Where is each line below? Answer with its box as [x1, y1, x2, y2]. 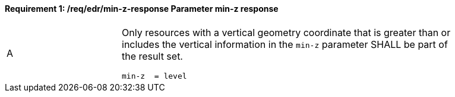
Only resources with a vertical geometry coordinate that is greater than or [122, 26, 451, 38]
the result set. [122, 50, 183, 62]
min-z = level [122, 71, 187, 80]
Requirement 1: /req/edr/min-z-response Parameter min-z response [5, 4, 279, 14]
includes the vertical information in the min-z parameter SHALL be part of [122, 38, 448, 50]
